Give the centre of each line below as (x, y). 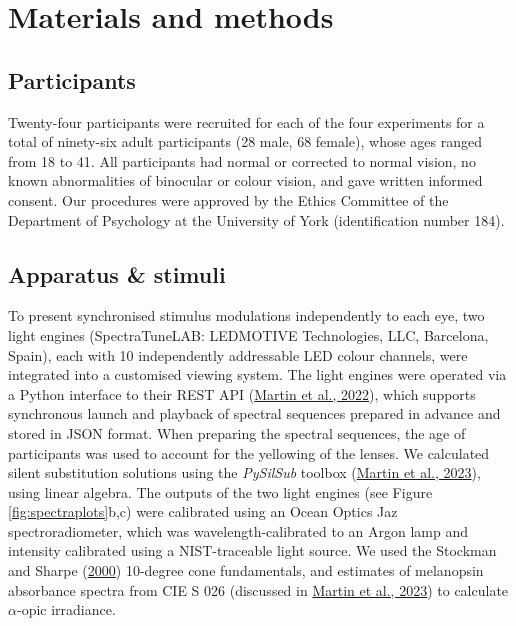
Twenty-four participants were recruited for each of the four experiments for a (246, 121)
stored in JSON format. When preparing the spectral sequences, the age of (237, 432)
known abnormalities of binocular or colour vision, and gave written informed (245, 180)
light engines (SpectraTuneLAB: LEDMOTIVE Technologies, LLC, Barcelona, (248, 334)
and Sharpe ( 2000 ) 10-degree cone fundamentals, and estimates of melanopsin (246, 570)
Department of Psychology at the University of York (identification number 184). (256, 219)
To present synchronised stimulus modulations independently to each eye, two (246, 315)
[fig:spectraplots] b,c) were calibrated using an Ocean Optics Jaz (203, 511)
